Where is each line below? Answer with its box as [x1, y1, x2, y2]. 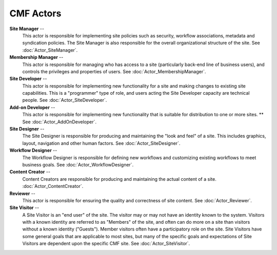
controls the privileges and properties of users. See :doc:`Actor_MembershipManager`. [22, 68, 206, 74]
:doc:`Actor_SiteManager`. [22, 47, 78, 53]
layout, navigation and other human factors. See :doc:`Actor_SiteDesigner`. [22, 140, 181, 146]
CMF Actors [9, 8, 62, 19]
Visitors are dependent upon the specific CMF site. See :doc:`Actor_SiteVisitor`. [22, 241, 190, 247]
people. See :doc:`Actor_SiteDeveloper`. [22, 97, 107, 103]
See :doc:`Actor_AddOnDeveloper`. [22, 118, 97, 125]
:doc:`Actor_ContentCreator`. [22, 183, 84, 189]
